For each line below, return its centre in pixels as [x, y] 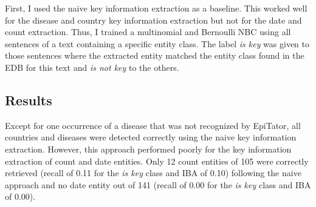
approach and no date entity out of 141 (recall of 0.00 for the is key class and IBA [158, 184]
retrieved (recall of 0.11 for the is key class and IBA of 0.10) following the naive [153, 173]
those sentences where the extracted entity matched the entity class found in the [155, 55]
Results [29, 100]
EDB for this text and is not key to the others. [92, 67]
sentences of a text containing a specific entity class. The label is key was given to [157, 43]
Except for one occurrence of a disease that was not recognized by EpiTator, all [153, 125]
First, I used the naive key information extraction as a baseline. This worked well [156, 8]
